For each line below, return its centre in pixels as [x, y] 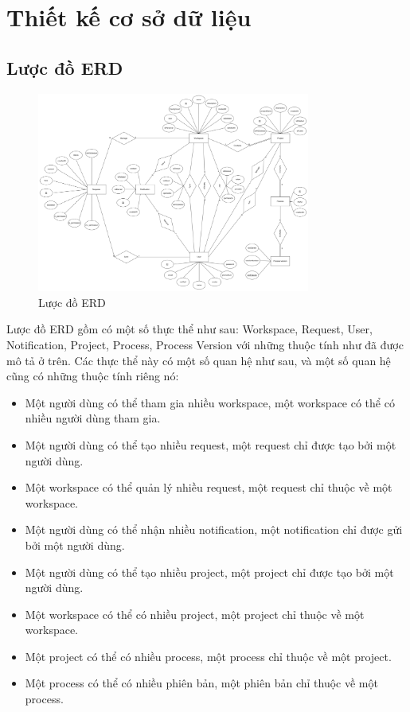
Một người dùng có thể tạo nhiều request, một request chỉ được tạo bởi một [211, 444]
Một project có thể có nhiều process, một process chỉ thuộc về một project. [208, 656]
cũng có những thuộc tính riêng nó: [93, 376]
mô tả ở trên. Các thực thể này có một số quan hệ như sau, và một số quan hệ [199, 360]
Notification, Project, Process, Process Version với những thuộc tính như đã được [205, 344]
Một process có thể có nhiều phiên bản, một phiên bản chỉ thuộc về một [201, 683]
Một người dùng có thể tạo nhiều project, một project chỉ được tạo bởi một [209, 572]
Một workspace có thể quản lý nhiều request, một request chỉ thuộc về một [209, 487]
